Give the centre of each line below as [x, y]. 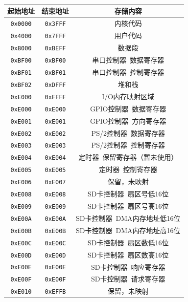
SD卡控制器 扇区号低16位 [128, 194]
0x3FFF [55, 24]
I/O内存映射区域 [128, 96]
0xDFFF [55, 85]
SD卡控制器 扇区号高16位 [128, 205]
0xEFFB [55, 292]
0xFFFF [55, 97]
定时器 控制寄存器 [128, 169]
